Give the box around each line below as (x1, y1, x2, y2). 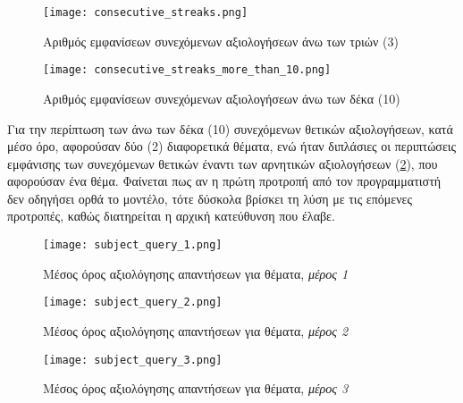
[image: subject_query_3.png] (43, 353, 223, 366)
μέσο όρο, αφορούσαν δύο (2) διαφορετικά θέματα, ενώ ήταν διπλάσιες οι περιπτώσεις (7, 137, 457, 155)
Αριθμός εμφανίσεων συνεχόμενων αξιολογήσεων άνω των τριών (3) (43, 31, 399, 50)
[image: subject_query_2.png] (43, 296, 223, 309)
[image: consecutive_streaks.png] (43, 6, 248, 19)
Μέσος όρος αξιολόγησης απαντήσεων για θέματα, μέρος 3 (43, 379, 349, 398)
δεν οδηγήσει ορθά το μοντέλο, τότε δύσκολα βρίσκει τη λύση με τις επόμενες (7, 189, 412, 207)
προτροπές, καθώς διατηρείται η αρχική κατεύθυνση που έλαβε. (7, 206, 335, 225)
